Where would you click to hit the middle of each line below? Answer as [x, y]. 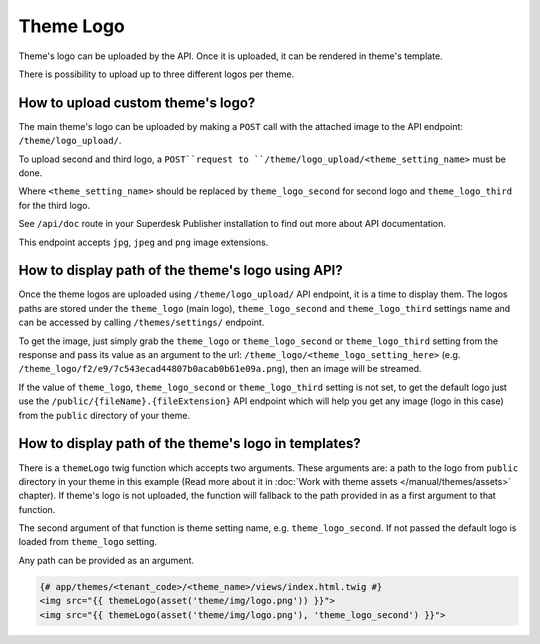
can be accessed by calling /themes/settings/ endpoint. [141, 322]
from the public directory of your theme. [104, 415]
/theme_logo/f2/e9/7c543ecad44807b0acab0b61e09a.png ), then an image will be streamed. [220, 369]
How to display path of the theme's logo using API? [181, 270]
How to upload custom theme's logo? [137, 102]
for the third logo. [54, 205]
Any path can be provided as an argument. [106, 560]
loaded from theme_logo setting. [88, 542]
